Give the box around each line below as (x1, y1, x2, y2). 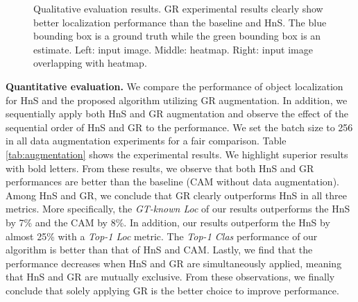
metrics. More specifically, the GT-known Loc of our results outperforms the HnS (6, 201, 350, 216)
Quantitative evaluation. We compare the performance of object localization (6, 78, 343, 93)
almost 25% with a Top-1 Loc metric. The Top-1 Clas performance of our (6, 228, 318, 243)
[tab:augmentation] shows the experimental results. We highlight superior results (6, 146, 348, 161)
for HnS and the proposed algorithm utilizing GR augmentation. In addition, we (6, 92, 348, 107)
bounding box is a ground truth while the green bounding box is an (33, 28, 321, 43)
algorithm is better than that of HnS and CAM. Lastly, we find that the (6, 242, 313, 257)
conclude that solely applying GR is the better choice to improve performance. (6, 283, 339, 297)
